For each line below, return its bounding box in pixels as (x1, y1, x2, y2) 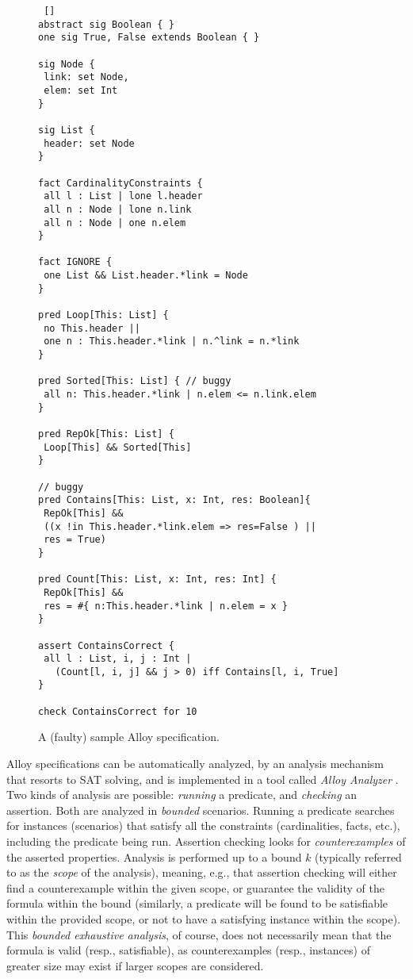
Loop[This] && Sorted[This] (44, 441, 192, 453)
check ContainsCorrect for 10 (38, 705, 197, 717)
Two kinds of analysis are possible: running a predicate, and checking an (6, 786, 358, 803)
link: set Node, (44, 71, 129, 83)
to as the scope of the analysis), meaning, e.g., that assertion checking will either (6, 864, 397, 881)
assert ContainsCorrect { (38, 639, 174, 651)
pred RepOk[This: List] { (38, 428, 174, 440)
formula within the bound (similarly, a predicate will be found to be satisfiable (6, 895, 388, 912)
